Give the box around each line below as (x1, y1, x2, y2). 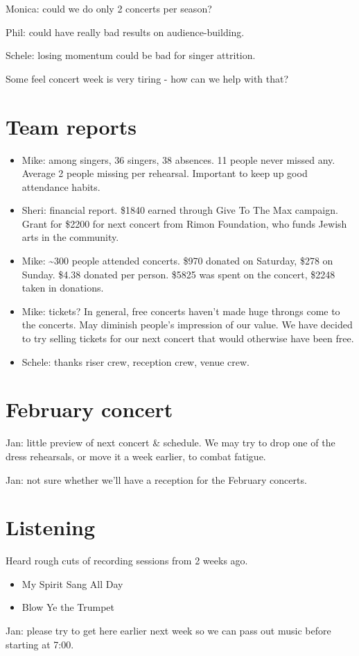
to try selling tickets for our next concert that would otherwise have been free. (21, 331, 354, 346)
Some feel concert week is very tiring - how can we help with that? (6, 71, 289, 85)
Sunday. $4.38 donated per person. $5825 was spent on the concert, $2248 (21, 267, 335, 281)
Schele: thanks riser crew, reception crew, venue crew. (21, 354, 249, 369)
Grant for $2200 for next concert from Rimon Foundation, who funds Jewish (21, 216, 347, 230)
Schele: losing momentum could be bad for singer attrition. (6, 48, 256, 62)
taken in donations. (21, 280, 104, 295)
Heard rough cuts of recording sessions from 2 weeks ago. (6, 553, 248, 568)
